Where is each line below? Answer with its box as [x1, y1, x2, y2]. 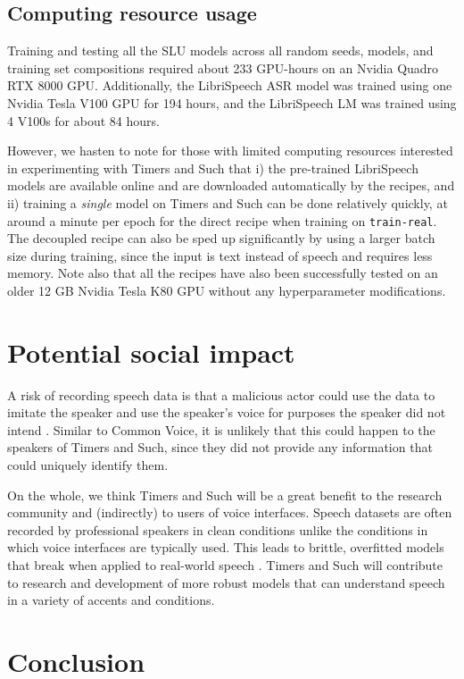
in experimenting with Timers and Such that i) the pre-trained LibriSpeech [7, 158, 418, 177]
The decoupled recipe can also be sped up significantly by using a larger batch [7, 229, 435, 247]
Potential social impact [7, 333, 295, 370]
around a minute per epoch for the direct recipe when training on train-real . [7, 211, 437, 230]
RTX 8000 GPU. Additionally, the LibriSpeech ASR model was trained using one [7, 76, 452, 95]
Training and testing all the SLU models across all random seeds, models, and [7, 41, 434, 60]
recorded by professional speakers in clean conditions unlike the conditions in [7, 520, 428, 539]
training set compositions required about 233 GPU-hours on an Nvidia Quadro [7, 58, 439, 77]
